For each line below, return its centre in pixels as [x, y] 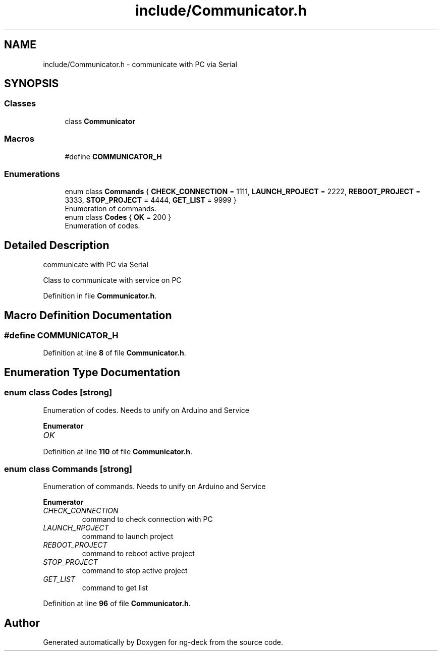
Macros [19, 139]
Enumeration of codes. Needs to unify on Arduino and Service [146, 410]
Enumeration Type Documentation [92, 372]
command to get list [115, 588]
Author [22, 623]
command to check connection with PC [147, 519]
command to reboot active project [138, 554]
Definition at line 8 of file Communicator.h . [115, 353]
